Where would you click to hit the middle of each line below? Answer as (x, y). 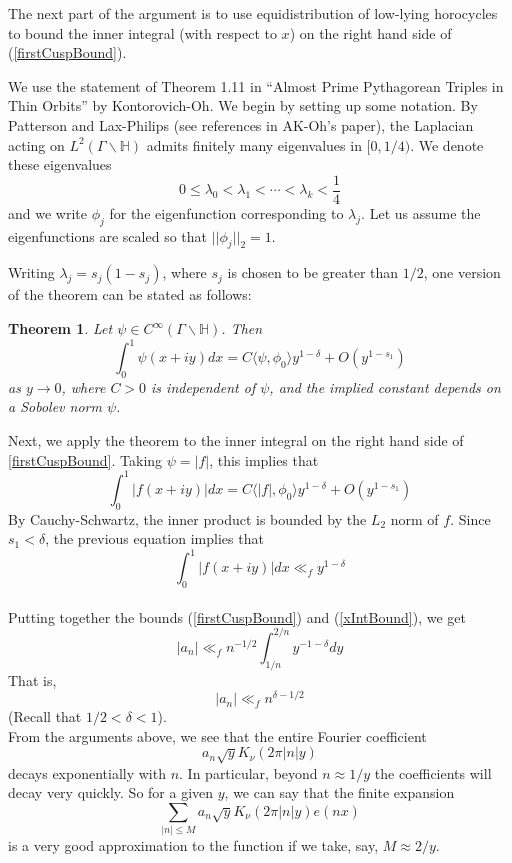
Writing (31, 272)
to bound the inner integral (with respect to (142, 32)
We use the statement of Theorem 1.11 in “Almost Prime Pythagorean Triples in (256, 85)
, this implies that (264, 459)
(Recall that (45, 716)
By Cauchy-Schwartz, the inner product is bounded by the (187, 518)
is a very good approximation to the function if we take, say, (193, 845)
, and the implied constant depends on (385, 386)
